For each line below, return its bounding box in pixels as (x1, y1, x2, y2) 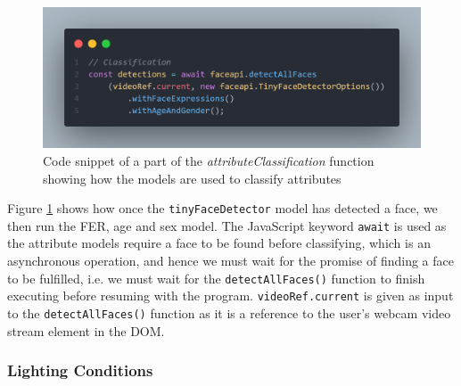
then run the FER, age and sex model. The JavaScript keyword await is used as (7, 216, 447, 234)
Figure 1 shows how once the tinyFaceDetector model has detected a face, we (7, 199, 438, 218)
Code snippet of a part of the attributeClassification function (43, 151, 375, 169)
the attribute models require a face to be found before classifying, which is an (7, 234, 431, 252)
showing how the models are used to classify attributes (43, 168, 342, 187)
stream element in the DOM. (7, 321, 165, 340)
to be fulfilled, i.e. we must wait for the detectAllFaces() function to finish (7, 268, 425, 287)
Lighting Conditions (7, 359, 153, 382)
